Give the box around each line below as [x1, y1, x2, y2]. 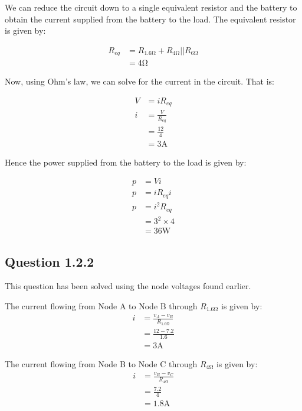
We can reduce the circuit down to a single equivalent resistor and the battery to [5, 1, 297, 13]
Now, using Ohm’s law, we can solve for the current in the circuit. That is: [5, 75, 274, 88]
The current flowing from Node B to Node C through [5, 358, 198, 370]
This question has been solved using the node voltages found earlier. [5, 280, 251, 292]
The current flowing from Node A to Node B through [5, 300, 198, 312]
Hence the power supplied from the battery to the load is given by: [5, 156, 247, 168]
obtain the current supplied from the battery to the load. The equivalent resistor [5, 12, 296, 25]
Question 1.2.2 [5, 252, 94, 270]
